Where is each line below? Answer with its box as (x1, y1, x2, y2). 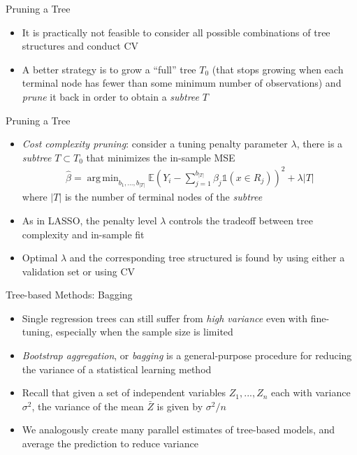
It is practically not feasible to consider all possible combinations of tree (22, 24, 330, 39)
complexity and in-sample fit (22, 226, 145, 241)
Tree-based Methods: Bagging (6, 287, 133, 302)
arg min (87, 173, 119, 183)
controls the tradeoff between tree (169, 212, 313, 227)
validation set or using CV (22, 263, 135, 278)
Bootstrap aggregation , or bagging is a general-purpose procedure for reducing (22, 348, 352, 363)
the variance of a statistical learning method (22, 361, 212, 376)
